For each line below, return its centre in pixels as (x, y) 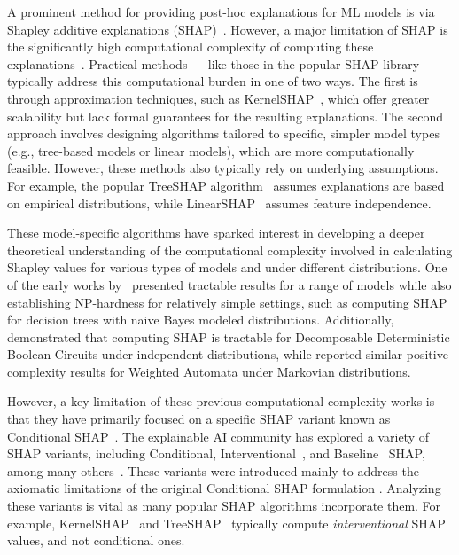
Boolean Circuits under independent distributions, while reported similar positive (228, 354)
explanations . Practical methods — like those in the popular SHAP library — (225, 63)
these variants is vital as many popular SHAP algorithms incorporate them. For (224, 506)
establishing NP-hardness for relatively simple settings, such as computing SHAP (227, 302)
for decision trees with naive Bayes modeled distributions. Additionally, (201, 320)
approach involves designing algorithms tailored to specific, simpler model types (223, 133)
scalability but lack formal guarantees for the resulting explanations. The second (226, 116)
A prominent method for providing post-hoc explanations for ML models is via (221, 12)
